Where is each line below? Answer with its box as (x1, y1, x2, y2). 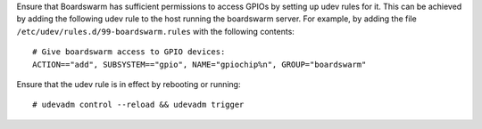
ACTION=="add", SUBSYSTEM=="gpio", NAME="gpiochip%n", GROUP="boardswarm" (32, 59, 367, 69)
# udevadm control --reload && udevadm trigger (32, 100, 245, 110)
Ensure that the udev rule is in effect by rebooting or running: (16, 78, 241, 89)
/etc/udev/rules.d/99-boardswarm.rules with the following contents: (16, 26, 295, 36)
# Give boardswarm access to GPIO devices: (32, 47, 226, 57)
